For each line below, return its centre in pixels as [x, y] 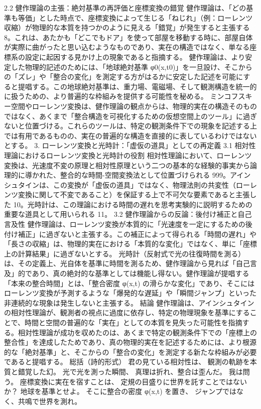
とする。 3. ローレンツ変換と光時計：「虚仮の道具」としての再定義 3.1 [118, 145]
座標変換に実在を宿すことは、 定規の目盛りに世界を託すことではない [134, 381]
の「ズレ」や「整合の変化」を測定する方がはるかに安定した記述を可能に [124, 77]
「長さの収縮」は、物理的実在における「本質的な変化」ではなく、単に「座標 [130, 244]
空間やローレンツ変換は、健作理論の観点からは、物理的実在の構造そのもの [134, 106]
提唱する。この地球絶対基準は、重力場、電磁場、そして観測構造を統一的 [137, 86]
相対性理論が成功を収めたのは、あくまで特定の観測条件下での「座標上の [137, 332]
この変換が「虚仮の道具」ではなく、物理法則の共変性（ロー [151, 184]
